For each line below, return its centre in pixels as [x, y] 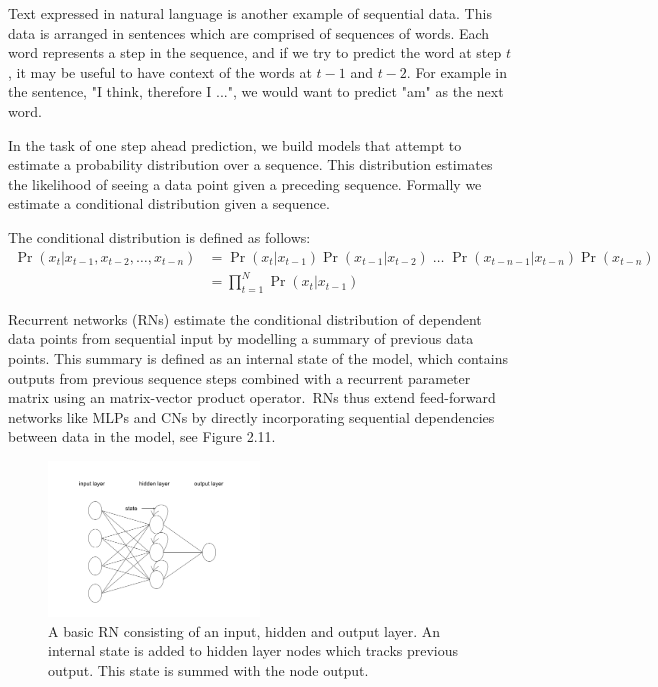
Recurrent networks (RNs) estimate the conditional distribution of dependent [245, 318]
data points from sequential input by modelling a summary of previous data [241, 338]
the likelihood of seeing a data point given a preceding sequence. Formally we [245, 183]
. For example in [457, 71]
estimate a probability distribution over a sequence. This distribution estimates [250, 164]
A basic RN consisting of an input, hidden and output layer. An [244, 630]
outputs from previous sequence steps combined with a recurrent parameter [239, 377]
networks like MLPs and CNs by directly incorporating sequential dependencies [251, 416]
